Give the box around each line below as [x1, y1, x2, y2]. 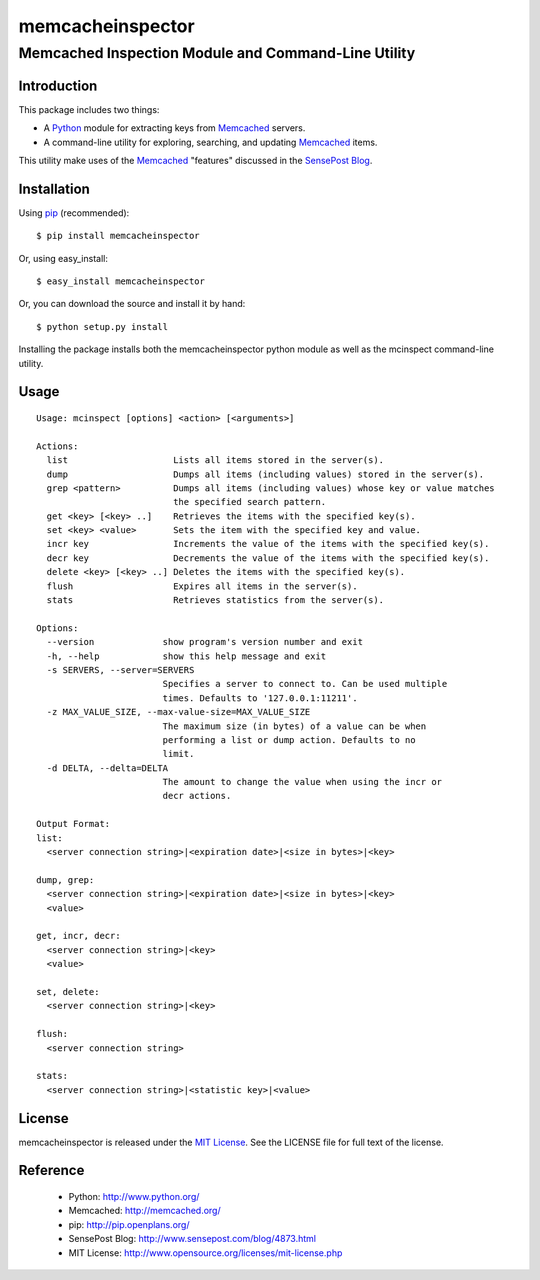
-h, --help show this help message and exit [46, 650, 327, 662]
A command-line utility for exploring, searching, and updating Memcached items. [43, 136, 378, 148]
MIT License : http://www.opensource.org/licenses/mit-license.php [68, 1246, 343, 1259]
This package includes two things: [18, 103, 160, 115]
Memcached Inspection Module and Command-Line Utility [18, 44, 416, 62]
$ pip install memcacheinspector [36, 230, 200, 242]
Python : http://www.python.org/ [68, 1191, 200, 1202]
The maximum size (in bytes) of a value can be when [162, 720, 427, 732]
